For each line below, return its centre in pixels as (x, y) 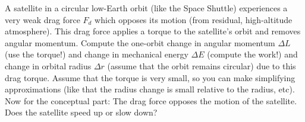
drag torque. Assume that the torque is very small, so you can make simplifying (150, 77)
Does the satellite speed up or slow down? (81, 112)
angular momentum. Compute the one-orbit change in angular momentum (140, 42)
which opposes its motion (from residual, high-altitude (194, 19)
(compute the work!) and (252, 54)
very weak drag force (43, 19)
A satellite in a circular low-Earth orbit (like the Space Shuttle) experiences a (146, 8)
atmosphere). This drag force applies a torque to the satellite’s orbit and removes (153, 31)
